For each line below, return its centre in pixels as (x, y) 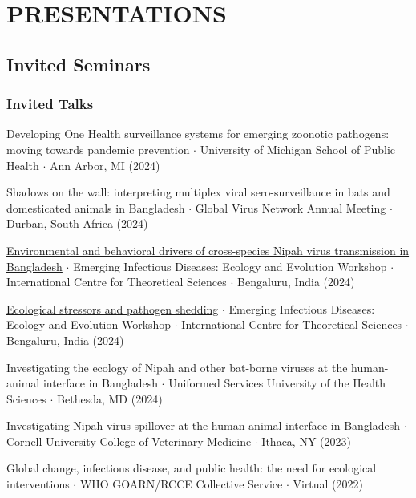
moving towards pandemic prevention (98, 149)
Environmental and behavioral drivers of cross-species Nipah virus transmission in (208, 250)
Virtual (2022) (328, 484)
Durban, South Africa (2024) (77, 223)
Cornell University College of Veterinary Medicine (129, 441)
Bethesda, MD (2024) (110, 398)
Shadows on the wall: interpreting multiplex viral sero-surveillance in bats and (198, 192)
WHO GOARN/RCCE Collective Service (181, 484)
